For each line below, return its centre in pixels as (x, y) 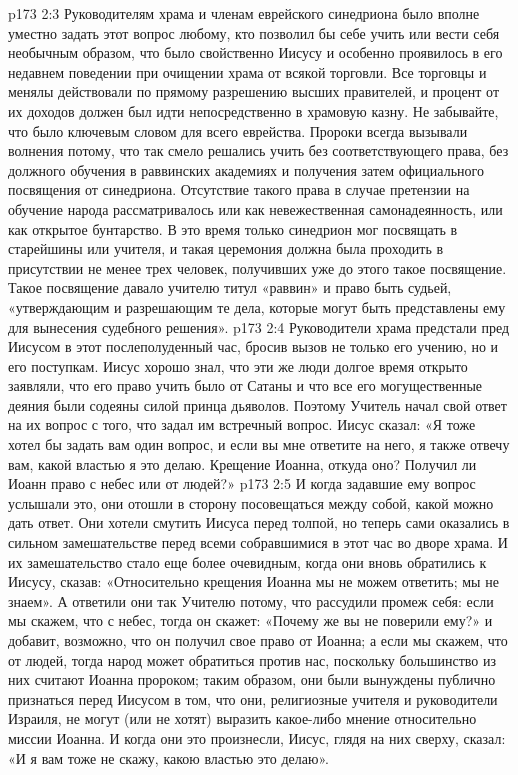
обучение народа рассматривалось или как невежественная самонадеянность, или (255, 208)
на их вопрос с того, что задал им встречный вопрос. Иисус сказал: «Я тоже (242, 424)
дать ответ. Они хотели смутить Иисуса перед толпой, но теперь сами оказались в (259, 522)
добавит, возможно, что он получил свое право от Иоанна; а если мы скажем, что (258, 640)
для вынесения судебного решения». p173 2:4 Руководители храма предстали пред (259, 326)
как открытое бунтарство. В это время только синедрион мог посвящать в (233, 228)
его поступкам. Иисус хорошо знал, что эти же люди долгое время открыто (238, 365)
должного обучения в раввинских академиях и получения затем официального (246, 169)
